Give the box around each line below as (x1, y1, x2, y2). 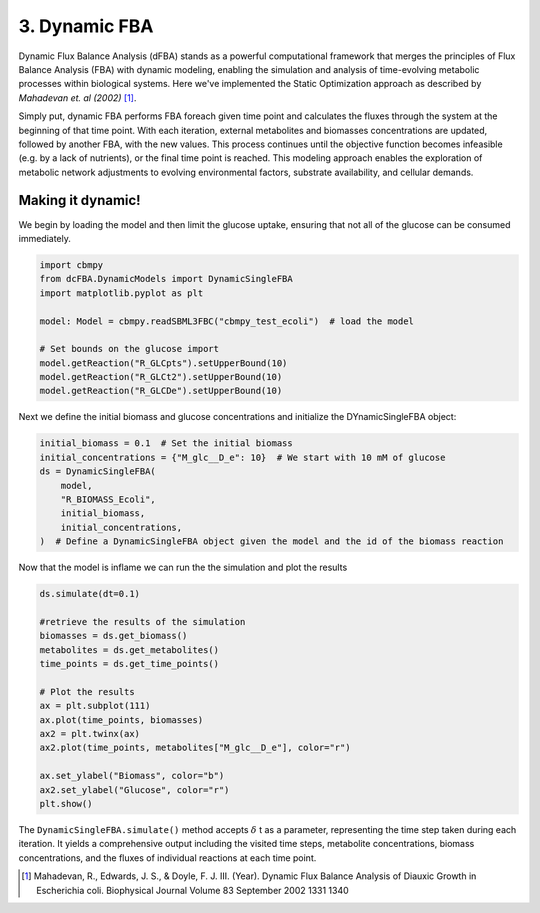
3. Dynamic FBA (18, 15, 154, 37)
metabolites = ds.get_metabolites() (39, 644, 220, 655)
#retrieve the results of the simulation (39, 616, 246, 627)
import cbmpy (39, 259, 104, 270)
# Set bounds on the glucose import (39, 343, 220, 355)
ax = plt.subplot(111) (39, 700, 151, 712)
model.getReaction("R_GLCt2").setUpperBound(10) (39, 371, 283, 383)
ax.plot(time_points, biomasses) (39, 714, 204, 725)
